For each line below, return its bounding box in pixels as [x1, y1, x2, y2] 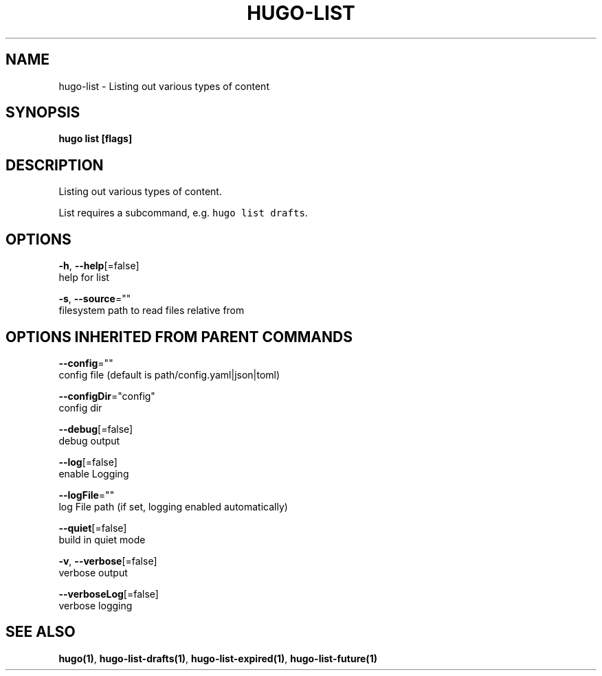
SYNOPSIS [5, 104, 80, 122]
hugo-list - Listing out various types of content [58, 80, 269, 92]
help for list [58, 271, 109, 284]
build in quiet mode [58, 533, 146, 545]
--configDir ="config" [58, 390, 155, 402]
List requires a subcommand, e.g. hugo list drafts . [58, 207, 308, 219]
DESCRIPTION [5, 156, 104, 174]
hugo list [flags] [58, 133, 133, 145]
